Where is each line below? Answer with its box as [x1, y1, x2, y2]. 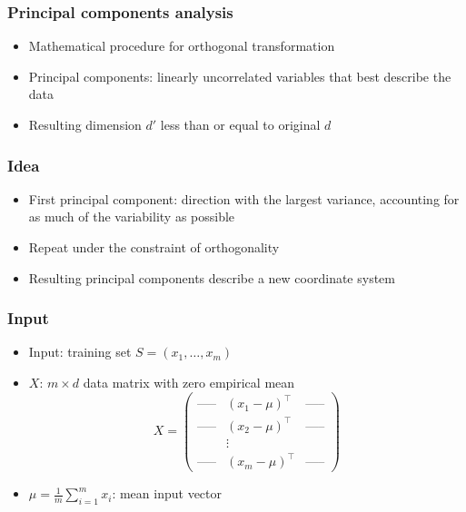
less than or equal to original [160, 115, 321, 133]
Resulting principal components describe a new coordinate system [28, 268, 395, 287]
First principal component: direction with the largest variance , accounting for [28, 189, 460, 208]
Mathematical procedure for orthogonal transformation [28, 36, 335, 55]
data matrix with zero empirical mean [83, 373, 295, 391]
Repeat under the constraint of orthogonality [28, 238, 280, 256]
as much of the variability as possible [28, 207, 235, 226]
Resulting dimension [28, 115, 142, 133]
